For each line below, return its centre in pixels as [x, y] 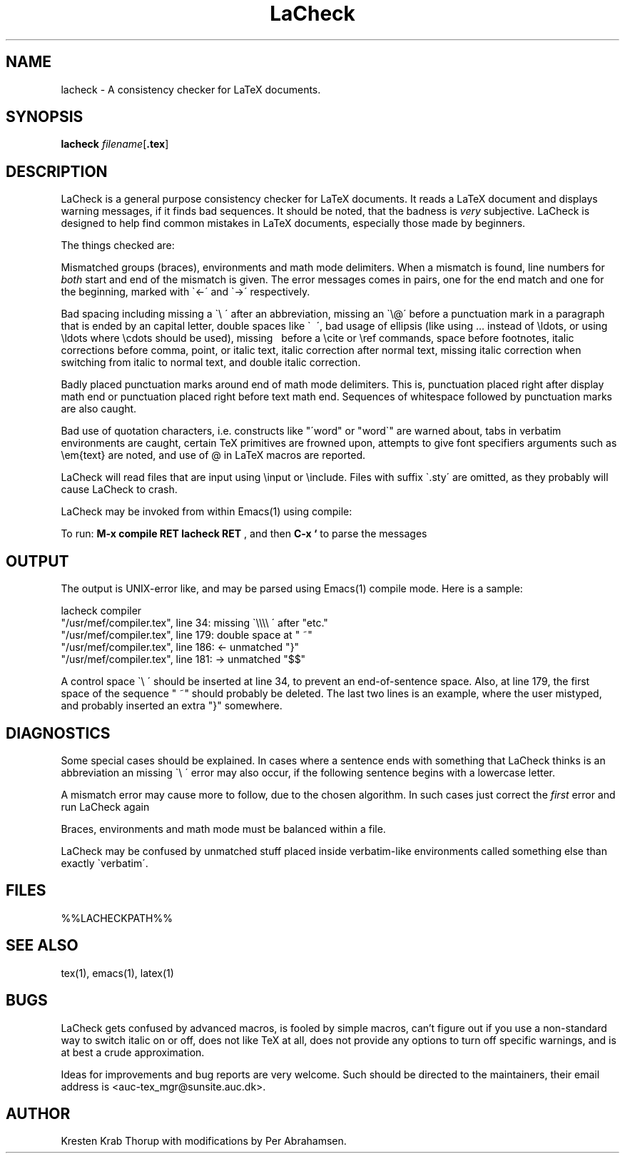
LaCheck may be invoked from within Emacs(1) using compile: [207, 512]
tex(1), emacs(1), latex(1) [117, 973]
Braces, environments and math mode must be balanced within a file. [223, 829]
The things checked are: [118, 246]
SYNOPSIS [45, 117]
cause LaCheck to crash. [119, 490]
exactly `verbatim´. [105, 863]
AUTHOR [38, 1113]
